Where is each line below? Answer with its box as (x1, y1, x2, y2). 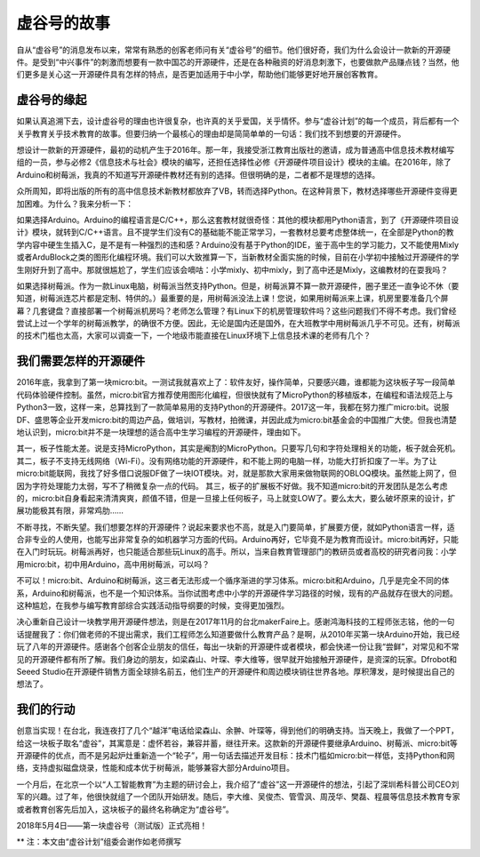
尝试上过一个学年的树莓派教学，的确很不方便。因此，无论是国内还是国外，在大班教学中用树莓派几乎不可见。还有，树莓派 (16, 318, 460, 329)
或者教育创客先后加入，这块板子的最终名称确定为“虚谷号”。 (16, 804, 235, 814)
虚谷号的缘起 (16, 92, 87, 108)
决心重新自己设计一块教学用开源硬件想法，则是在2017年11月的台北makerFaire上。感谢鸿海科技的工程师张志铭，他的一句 (16, 616, 455, 627)
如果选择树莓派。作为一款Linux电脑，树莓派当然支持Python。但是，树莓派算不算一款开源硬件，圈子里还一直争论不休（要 (16, 280, 460, 291)
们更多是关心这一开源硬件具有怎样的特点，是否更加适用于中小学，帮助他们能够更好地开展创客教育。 (16, 69, 382, 80)
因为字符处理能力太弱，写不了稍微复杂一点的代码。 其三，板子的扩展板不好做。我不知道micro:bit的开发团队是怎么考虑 (16, 480, 448, 491)
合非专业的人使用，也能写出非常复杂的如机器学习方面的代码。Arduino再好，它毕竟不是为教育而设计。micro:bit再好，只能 (16, 534, 460, 545)
